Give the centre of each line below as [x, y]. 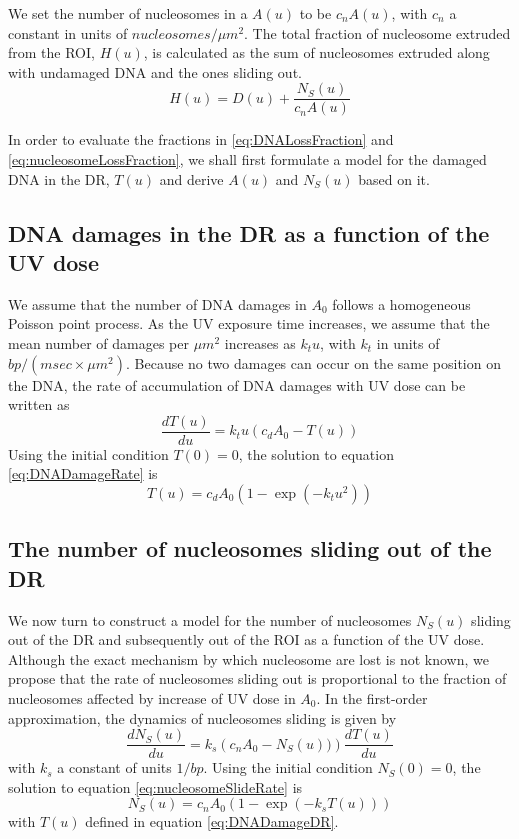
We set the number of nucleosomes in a [128, 13]
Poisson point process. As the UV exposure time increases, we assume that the [249, 323]
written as [39, 404]
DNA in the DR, [59, 178]
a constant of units [114, 767]
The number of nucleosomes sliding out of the [250, 548]
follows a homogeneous [401, 303]
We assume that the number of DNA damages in [157, 303]
